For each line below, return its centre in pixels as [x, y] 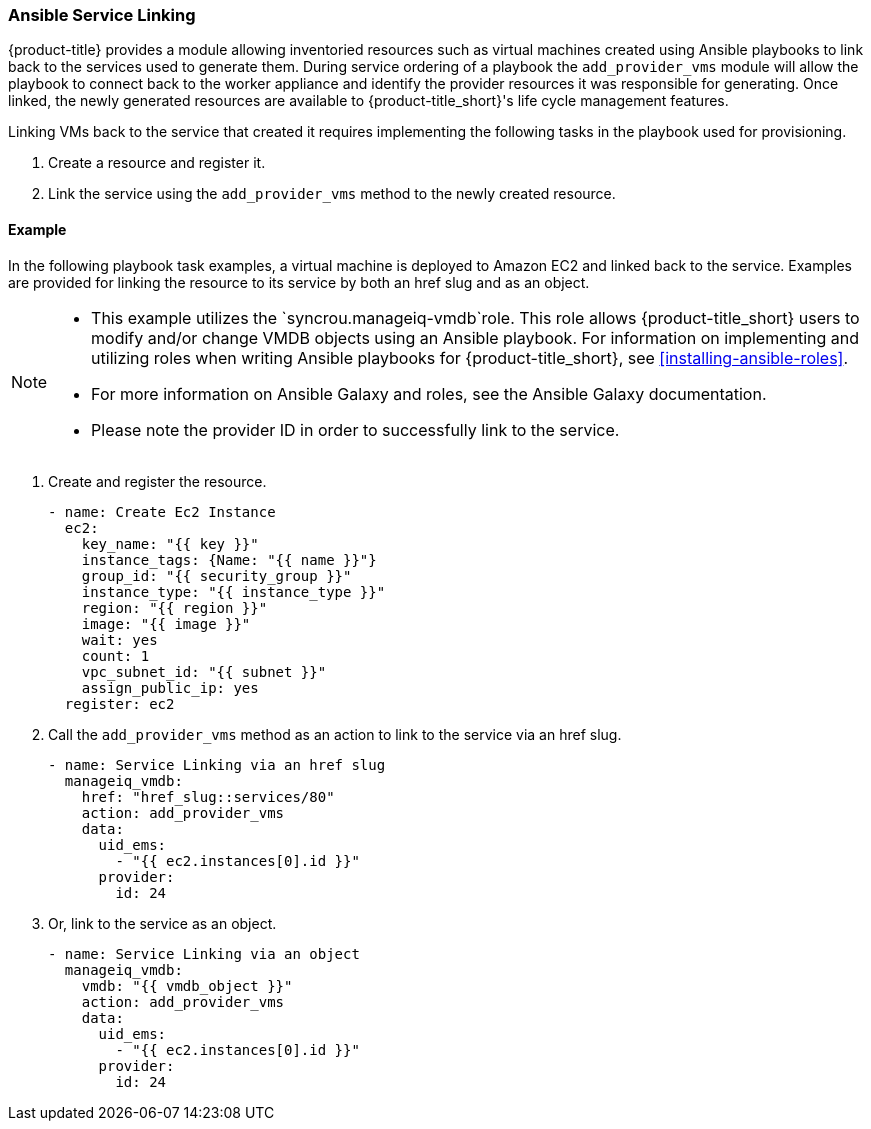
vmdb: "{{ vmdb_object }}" [187, 985]
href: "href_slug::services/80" [208, 796]
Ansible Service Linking [102, 15]
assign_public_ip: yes [170, 687]
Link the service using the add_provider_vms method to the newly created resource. [332, 194]
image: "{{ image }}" [166, 623]
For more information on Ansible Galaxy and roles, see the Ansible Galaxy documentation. [429, 393]
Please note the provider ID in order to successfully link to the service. [355, 429]
